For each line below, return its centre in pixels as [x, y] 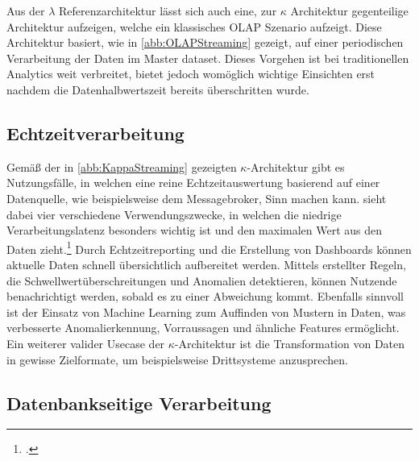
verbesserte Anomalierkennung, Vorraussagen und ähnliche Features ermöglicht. [203, 328]
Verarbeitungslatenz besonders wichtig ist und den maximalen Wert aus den [195, 230]
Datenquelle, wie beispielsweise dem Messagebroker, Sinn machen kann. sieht [197, 198]
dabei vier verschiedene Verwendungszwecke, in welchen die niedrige [174, 214]
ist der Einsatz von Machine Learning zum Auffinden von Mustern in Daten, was [206, 311]
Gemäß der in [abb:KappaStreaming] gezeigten [122, 166]
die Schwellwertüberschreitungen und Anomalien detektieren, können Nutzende [202, 280]
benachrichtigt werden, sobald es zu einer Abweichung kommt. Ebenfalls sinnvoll [205, 296]
